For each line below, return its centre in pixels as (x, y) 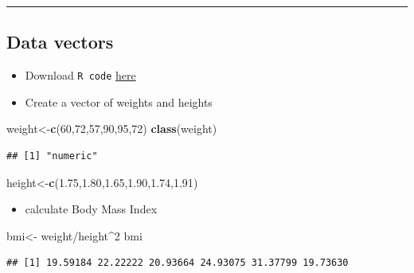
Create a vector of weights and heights (119, 101)
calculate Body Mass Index (91, 209)
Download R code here (80, 75)
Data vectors (60, 42)
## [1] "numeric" (52, 156)
